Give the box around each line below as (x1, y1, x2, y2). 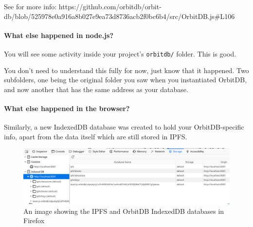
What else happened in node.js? (4, 30, 113, 40)
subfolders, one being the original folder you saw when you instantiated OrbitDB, (4, 75, 247, 85)
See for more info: (4, 1, 57, 11)
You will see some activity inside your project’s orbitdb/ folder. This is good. (4, 48, 236, 58)
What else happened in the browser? (4, 103, 130, 113)
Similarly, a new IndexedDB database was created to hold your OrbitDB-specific (4, 122, 244, 132)
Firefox (23, 215, 45, 226)
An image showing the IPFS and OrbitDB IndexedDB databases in (23, 206, 224, 216)
